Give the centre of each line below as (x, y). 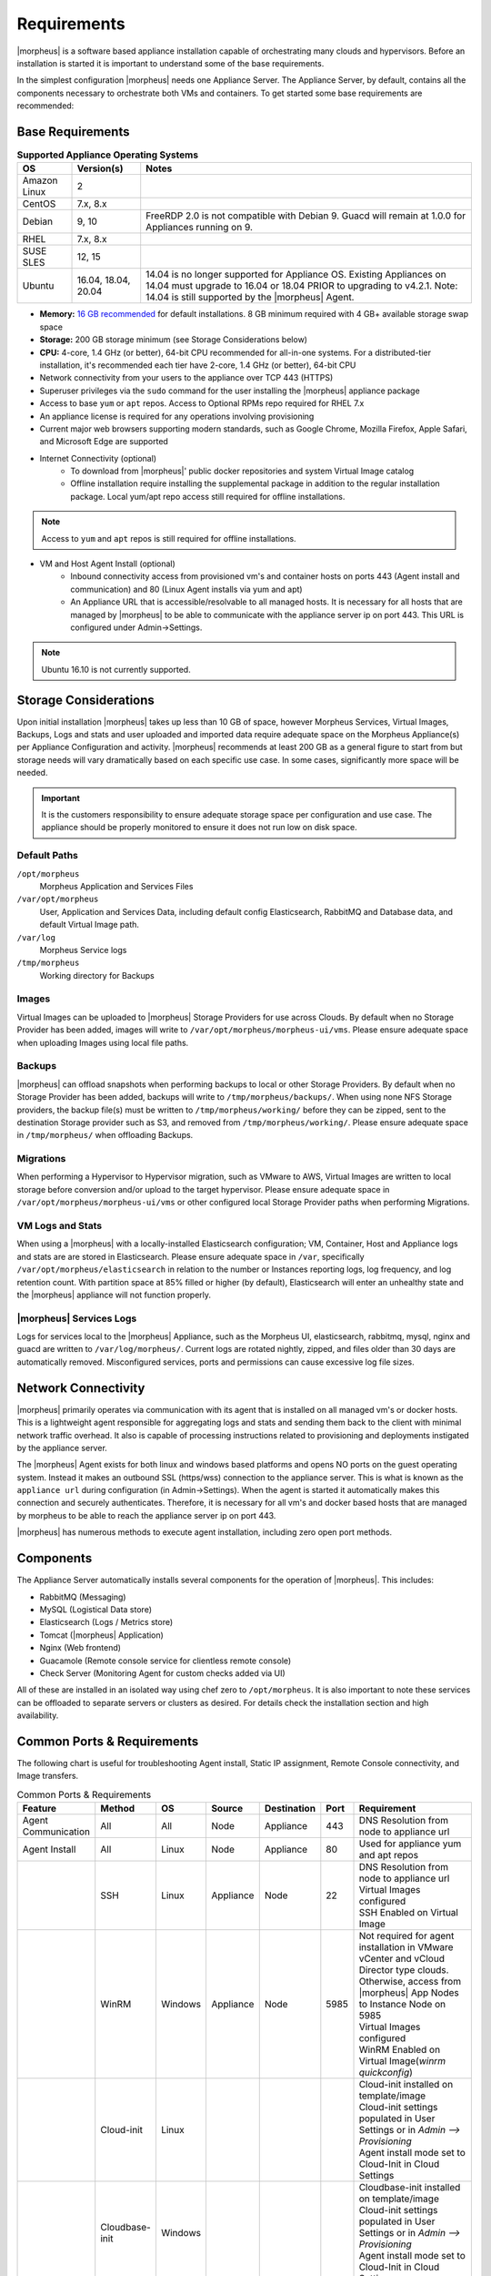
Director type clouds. (404, 1970)
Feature (40, 1809)
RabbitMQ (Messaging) (83, 1597)
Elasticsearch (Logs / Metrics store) (106, 1622)
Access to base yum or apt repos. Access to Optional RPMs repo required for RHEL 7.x (202, 403)
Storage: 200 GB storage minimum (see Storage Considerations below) (174, 340)
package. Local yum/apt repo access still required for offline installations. (208, 496)
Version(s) (100, 168)
